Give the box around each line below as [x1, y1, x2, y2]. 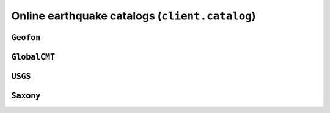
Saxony [11, 91, 41, 101]
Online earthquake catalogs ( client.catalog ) [11, 9, 256, 22]
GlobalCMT [11, 52, 55, 62]
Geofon [11, 32, 41, 43]
